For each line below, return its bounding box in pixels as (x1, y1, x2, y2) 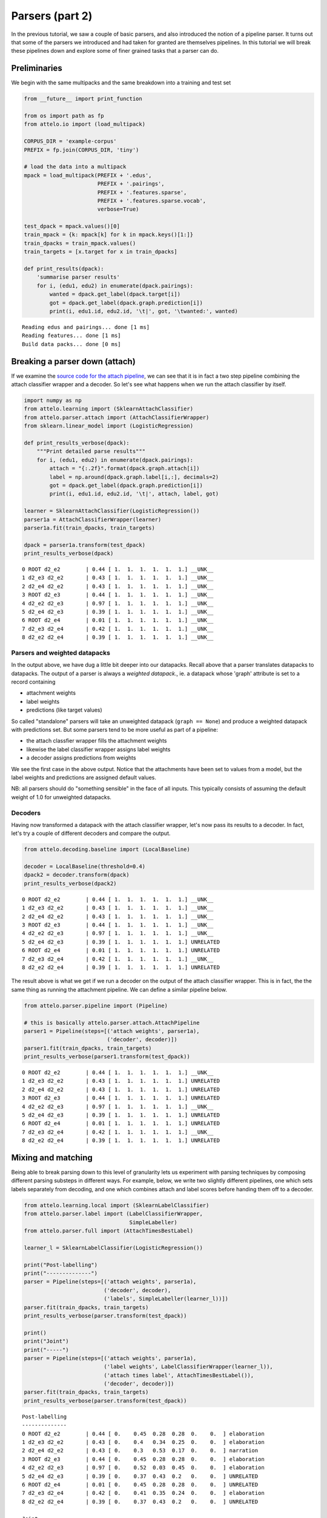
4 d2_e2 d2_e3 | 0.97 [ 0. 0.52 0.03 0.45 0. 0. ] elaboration (22, 1464, 265, 1471)
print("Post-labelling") (24, 1261, 98, 1268)
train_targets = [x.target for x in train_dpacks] (24, 248, 178, 255)
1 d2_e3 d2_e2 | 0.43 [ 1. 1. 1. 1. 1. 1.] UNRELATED (22, 1078, 220, 1084)
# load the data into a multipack (24, 163, 127, 170)
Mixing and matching (11, 1152, 93, 1163)
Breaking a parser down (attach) (11, 356, 136, 367)
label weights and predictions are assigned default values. (11, 774, 157, 781)
